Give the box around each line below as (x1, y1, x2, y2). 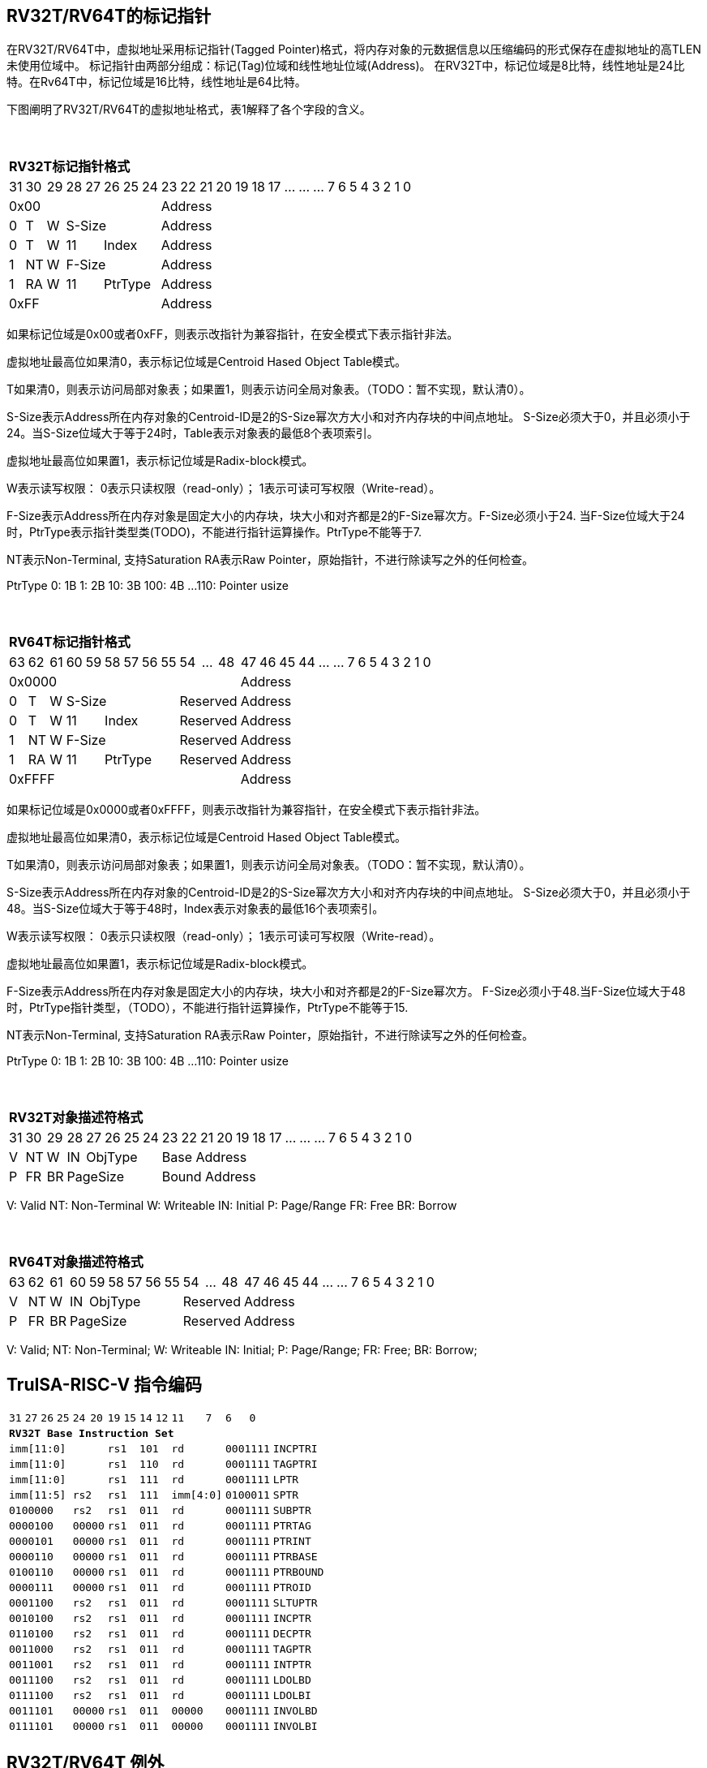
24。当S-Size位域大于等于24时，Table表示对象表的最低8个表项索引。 (6, 426, 379, 441)
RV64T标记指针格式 (9, 634, 131, 651)
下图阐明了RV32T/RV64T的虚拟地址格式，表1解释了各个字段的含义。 (6, 102, 371, 117)
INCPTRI (272, 1443, 318, 1456)
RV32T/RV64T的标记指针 (6, 6, 212, 26)
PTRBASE (272, 1551, 318, 1564)
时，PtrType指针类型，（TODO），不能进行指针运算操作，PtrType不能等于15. (6, 1000, 409, 1015)
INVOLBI (272, 1720, 318, 1733)
